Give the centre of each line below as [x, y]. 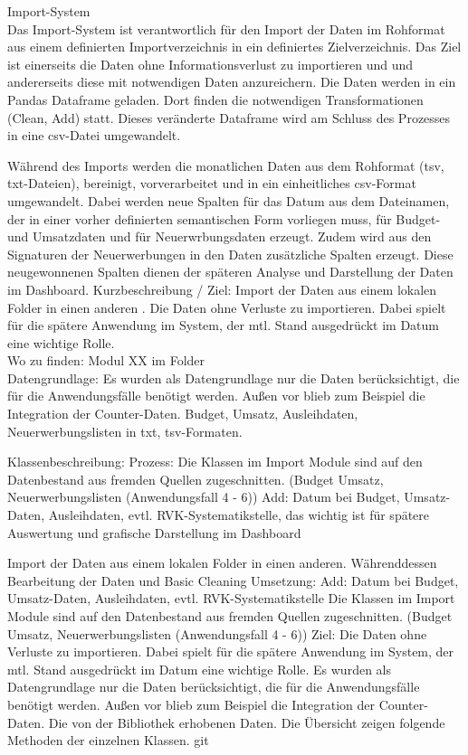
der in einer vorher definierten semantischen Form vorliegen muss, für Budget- [224, 218]
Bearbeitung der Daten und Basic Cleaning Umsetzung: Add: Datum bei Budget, [233, 580]
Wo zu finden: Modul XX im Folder [106, 360]
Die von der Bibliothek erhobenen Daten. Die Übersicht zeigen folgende [247, 722]
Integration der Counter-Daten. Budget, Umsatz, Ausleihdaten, [183, 414]
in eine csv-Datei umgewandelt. [94, 135]
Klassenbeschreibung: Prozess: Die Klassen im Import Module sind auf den [215, 462]
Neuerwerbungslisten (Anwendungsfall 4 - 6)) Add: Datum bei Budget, [204, 497]
